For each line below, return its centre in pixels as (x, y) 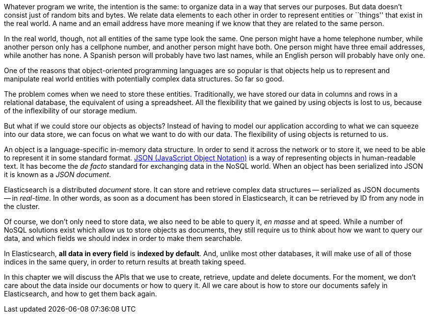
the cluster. (22, 206)
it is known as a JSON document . (58, 174)
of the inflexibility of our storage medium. (71, 111)
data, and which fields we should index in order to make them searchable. (123, 238)
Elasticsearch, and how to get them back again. (80, 294)
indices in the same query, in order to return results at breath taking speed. (125, 262)
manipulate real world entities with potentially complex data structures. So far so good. (144, 79)
